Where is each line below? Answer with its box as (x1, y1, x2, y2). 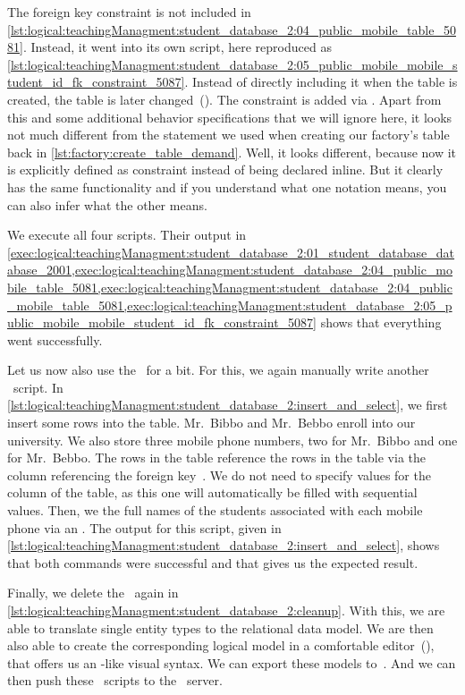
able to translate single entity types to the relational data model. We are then (7, 618, 434, 637)
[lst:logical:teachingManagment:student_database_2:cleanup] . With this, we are (7, 601, 445, 619)
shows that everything (320, 313, 442, 332)
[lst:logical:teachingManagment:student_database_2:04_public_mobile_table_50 (7, 20, 456, 38)
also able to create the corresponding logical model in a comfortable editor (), (7, 636, 435, 655)
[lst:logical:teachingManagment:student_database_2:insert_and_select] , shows (7, 536, 440, 555)
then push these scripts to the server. (7, 671, 223, 690)
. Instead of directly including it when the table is (184, 72, 458, 91)
